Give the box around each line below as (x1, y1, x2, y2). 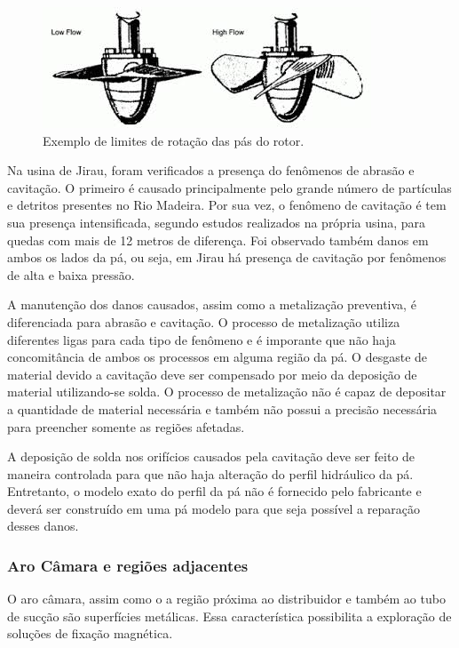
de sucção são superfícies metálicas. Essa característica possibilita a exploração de (7, 606, 452, 625)
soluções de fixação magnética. (7, 624, 173, 643)
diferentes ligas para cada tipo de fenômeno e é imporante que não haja (7, 330, 396, 348)
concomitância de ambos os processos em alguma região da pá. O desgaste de (7, 348, 428, 366)
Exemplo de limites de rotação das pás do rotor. (43, 131, 305, 149)
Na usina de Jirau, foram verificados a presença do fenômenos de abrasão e (7, 161, 415, 180)
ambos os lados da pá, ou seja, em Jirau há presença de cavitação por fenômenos (7, 248, 447, 267)
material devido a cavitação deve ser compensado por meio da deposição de (7, 364, 417, 383)
